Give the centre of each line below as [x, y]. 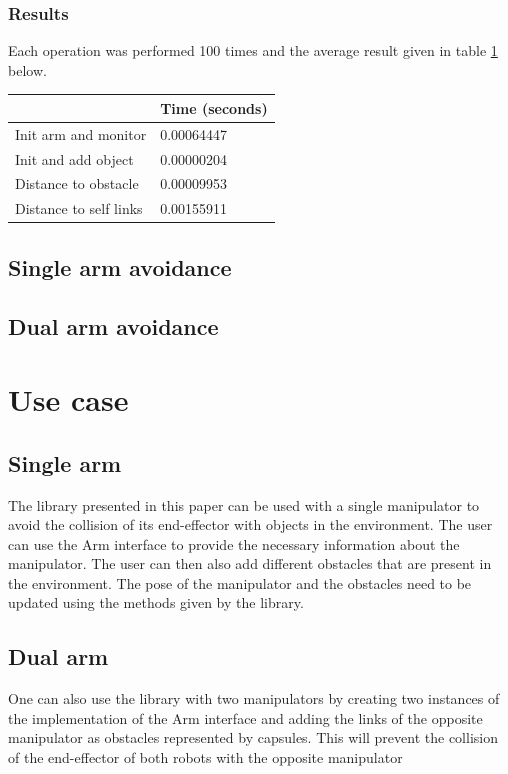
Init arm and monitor [81, 133]
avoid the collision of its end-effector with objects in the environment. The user [250, 524]
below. [27, 69]
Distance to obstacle [77, 183]
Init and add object [74, 158]
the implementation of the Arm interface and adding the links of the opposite [245, 717]
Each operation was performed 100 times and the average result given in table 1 [253, 50]
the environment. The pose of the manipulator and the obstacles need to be [240, 582]
